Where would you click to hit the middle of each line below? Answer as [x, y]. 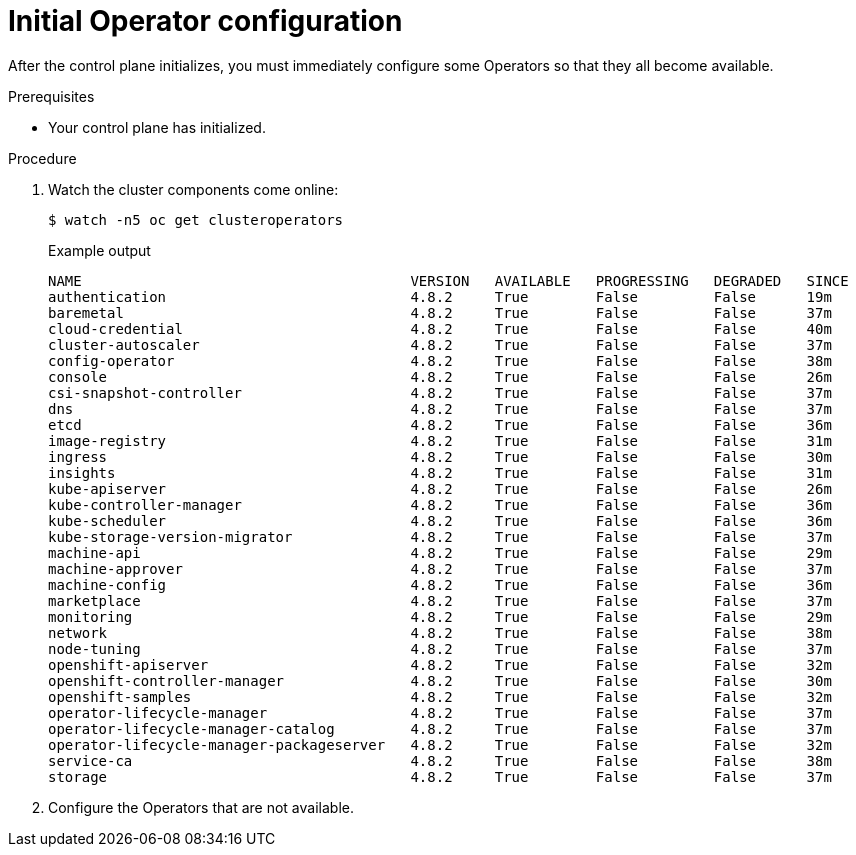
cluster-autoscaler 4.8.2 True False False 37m [440, 344]
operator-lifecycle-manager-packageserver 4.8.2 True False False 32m [440, 744]
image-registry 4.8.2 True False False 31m [440, 440]
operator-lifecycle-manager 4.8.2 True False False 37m [440, 712]
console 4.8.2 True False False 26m [440, 376]
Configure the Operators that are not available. [201, 807]
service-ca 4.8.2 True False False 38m [440, 760]
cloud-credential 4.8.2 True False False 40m [440, 328]
